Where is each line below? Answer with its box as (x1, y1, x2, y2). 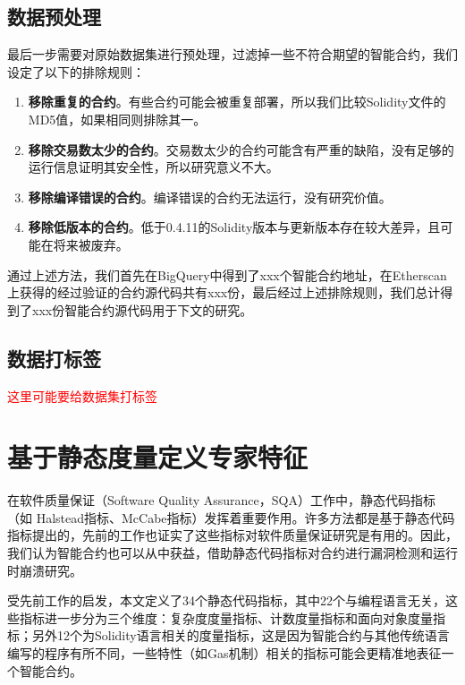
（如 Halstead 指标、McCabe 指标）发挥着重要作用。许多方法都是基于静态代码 (7, 508, 455, 527)
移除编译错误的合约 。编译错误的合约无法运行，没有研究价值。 (28, 187, 392, 206)
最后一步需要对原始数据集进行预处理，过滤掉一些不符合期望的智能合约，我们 (7, 45, 458, 64)
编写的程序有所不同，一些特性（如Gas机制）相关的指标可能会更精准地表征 (7, 644, 442, 662)
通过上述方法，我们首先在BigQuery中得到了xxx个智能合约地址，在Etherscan (7, 265, 447, 284)
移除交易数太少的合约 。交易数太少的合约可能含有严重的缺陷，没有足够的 (28, 140, 454, 158)
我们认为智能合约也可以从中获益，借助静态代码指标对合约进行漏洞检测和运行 (7, 544, 458, 562)
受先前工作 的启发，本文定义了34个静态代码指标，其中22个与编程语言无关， (7, 591, 445, 610)
